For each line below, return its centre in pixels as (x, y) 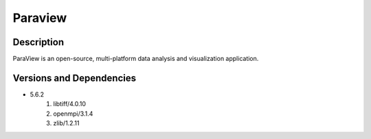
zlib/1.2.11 (66, 123)
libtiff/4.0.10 (69, 104)
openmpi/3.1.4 (73, 114)
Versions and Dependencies (75, 78)
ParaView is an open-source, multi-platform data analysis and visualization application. (136, 59)
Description (38, 42)
